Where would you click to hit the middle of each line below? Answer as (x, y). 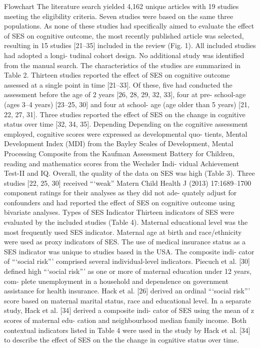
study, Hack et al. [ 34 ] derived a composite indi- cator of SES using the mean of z (129, 310)
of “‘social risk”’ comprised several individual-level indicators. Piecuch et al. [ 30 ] (127, 261)
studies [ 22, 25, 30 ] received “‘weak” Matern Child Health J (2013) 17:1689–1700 (128, 183)
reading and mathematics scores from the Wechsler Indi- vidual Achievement (122, 163)
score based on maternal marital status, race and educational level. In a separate (128, 300)
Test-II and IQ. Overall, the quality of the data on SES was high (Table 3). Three (129, 173)
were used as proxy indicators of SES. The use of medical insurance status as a (125, 242)
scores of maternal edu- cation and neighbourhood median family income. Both (125, 320)
